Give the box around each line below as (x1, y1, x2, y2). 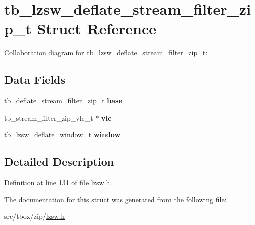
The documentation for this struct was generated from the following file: (4, 194, 227, 204)
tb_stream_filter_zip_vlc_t (4, 112, 93, 123)
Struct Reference (37, 18, 157, 39)
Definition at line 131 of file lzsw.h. (4, 177, 112, 188)
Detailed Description (4, 154, 114, 169)
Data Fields (4, 72, 66, 87)
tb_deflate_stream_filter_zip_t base (4, 95, 122, 106)
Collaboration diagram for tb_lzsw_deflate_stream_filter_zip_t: (4, 47, 208, 58)
